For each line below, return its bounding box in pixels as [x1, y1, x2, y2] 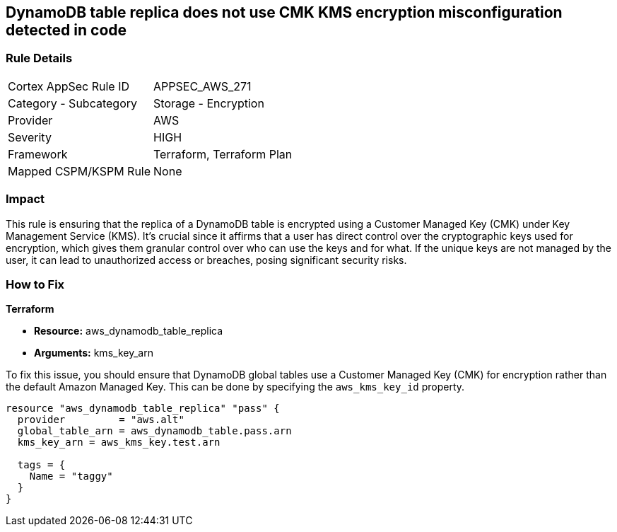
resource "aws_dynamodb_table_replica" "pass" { [6, 403, 280, 415]
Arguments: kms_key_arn [34, 347, 153, 359]
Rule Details [6, 51, 73, 66]
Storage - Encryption [153, 96, 264, 110]
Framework [8, 146, 68, 161]
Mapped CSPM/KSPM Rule [8, 163, 151, 178]
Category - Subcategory [8, 96, 137, 110]
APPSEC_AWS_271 [153, 79, 252, 93]
